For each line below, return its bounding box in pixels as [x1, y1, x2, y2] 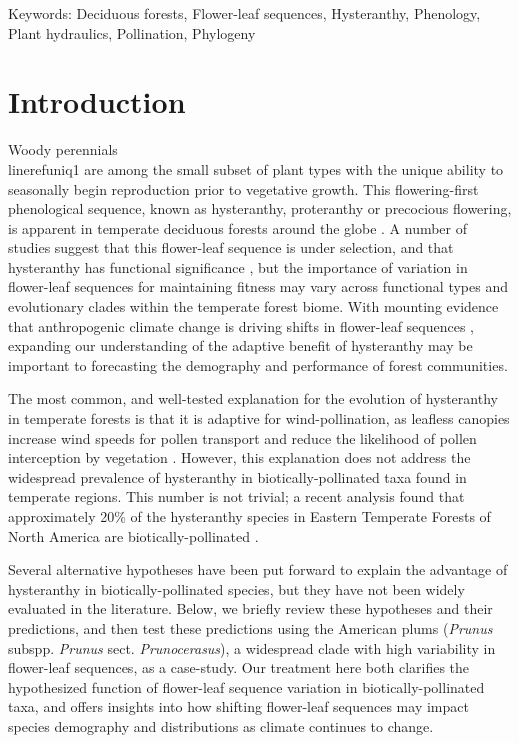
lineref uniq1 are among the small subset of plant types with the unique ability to [8, 158, 504, 179]
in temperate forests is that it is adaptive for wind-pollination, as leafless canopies [8, 408, 510, 429]
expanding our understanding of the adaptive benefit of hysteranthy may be [8, 335, 473, 356]
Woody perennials [8, 139, 118, 160]
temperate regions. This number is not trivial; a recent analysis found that [8, 486, 465, 507]
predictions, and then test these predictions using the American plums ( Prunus [8, 617, 493, 638]
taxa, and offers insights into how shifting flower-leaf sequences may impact [8, 696, 469, 717]
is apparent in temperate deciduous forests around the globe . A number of [8, 217, 468, 238]
